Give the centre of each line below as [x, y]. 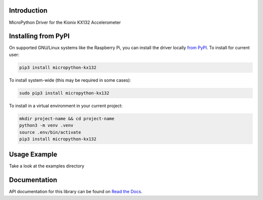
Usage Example [33, 155]
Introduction [28, 10]
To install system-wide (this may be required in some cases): [70, 80]
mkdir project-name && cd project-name [67, 118]
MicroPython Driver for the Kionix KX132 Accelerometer [65, 22]
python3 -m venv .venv [46, 126]
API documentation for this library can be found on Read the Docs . [76, 192]
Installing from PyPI [39, 36]
